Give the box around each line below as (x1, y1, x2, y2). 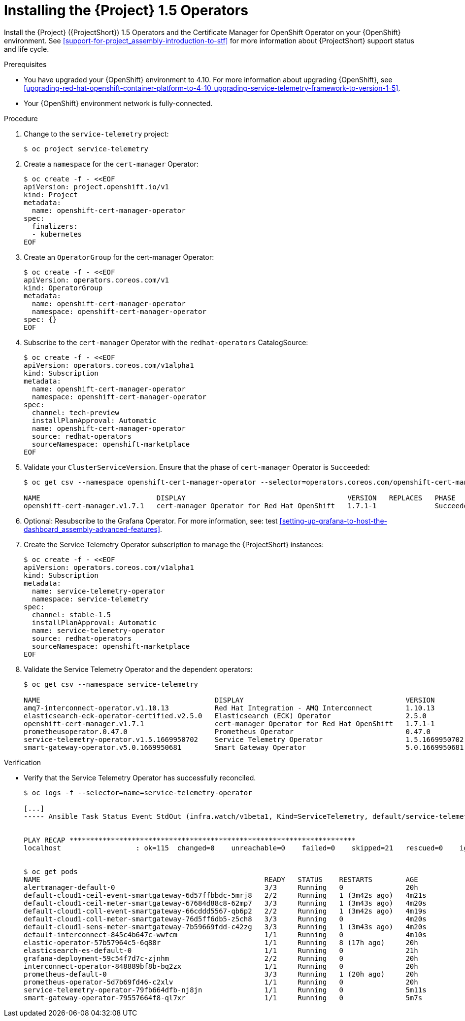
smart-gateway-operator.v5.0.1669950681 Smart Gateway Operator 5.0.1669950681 (24, 743, 464, 751)
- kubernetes (32, 230, 82, 238)
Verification (4, 758, 41, 767)
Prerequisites (4, 60, 47, 69)
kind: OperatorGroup (24, 283, 103, 292)
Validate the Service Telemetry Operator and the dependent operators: (24, 665, 253, 673)
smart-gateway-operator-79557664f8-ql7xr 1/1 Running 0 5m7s (24, 993, 423, 1002)
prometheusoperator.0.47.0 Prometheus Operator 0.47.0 (24, 727, 431, 736)
